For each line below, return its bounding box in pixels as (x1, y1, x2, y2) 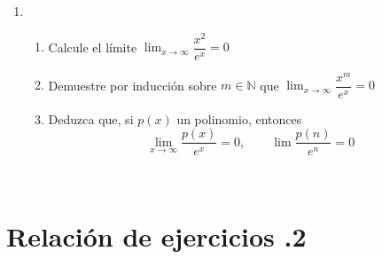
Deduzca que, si (48, 109, 134, 128)
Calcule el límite (48, 37, 137, 56)
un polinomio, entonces (176, 109, 302, 128)
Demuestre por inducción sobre (48, 75, 217, 94)
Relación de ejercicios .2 (6, 218, 307, 255)
